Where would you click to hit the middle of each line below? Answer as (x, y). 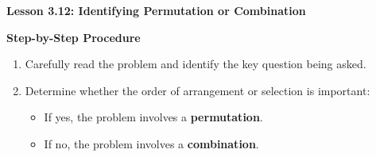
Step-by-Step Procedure (74, 37)
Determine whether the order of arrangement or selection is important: (198, 90)
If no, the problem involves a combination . (151, 143)
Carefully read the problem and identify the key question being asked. (196, 64)
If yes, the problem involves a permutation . (153, 117)
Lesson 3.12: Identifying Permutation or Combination (156, 10)
